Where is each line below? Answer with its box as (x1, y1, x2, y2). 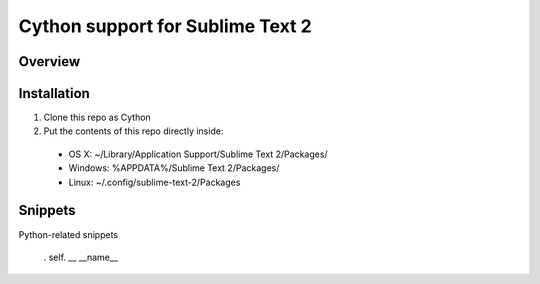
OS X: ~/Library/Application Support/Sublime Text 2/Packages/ (68, 148, 329, 160)
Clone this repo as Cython (43, 111, 152, 124)
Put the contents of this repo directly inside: (43, 125, 224, 137)
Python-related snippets (18, 228, 119, 240)
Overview (18, 53, 81, 70)
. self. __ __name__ (43, 251, 119, 263)
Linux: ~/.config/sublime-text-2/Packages (68, 176, 241, 188)
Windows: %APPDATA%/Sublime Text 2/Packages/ (68, 162, 280, 174)
